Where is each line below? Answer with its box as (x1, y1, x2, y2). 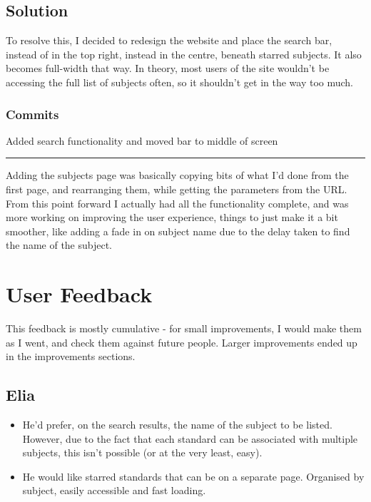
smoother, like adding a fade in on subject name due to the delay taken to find (6, 223, 350, 238)
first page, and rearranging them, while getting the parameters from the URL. (6, 181, 347, 196)
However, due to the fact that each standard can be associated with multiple (22, 431, 358, 446)
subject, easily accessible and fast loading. (22, 483, 206, 498)
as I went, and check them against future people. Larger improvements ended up (6, 334, 357, 349)
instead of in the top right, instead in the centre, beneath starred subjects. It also (6, 46, 362, 61)
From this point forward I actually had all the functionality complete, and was (6, 195, 349, 210)
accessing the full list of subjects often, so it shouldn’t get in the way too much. (6, 74, 354, 89)
